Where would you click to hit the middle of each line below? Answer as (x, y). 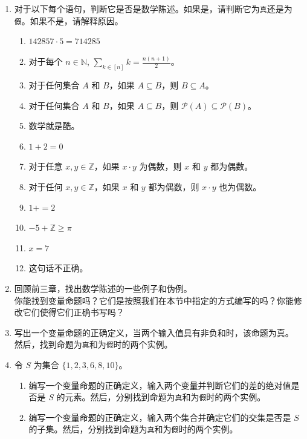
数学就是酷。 (54, 126)
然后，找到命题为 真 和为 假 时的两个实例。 (93, 344)
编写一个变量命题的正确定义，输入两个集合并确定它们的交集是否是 (160, 417)
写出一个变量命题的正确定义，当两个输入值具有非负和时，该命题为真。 (154, 332)
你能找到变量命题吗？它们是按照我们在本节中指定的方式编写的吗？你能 (154, 300)
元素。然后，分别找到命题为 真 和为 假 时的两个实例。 (165, 397)
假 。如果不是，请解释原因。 (69, 20)
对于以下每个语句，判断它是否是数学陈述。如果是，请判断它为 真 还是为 (153, 8)
